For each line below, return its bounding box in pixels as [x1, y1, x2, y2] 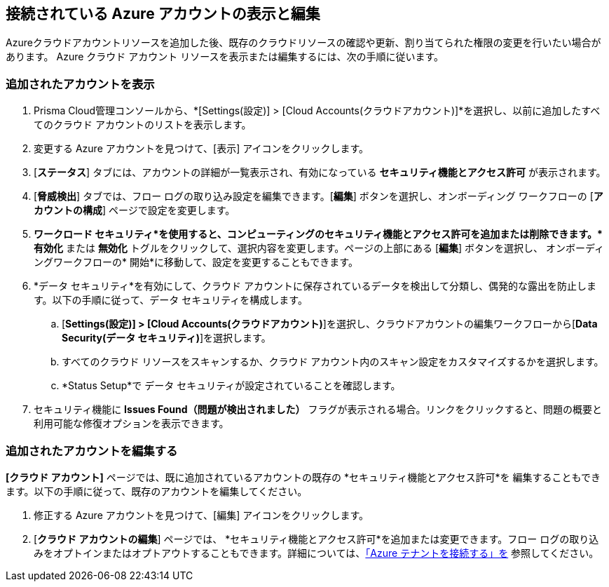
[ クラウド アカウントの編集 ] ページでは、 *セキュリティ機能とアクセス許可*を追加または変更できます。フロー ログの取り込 [34, 532, 599, 545]
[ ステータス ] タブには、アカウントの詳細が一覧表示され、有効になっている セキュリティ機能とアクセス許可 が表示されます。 [34, 166, 606, 179]
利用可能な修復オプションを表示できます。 [34, 417, 229, 430]
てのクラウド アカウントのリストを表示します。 [34, 119, 252, 131]
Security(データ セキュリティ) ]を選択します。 [62, 332, 271, 344]
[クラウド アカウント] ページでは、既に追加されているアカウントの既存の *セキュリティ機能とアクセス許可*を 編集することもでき [6, 471, 601, 483]
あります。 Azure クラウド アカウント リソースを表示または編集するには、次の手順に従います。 [6, 50, 444, 63]
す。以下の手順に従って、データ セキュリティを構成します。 [34, 294, 308, 306]
